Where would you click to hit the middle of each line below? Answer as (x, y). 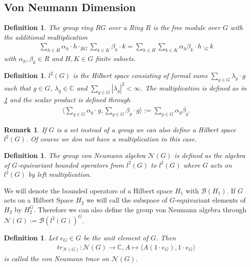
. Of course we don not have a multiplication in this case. (111, 139)
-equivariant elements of (210, 200)
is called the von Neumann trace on (57, 259)
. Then (166, 237)
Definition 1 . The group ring (49, 27)
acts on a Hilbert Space (39, 200)
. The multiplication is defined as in (193, 88)
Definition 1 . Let (31, 237)
